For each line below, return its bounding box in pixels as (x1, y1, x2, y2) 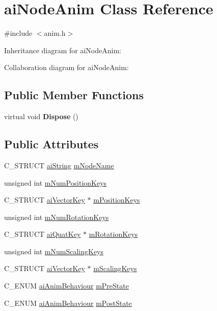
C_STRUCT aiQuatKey (4, 229, 81, 239)
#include (4, 28, 33, 38)
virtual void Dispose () (4, 111, 78, 122)
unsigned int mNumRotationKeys (4, 211, 109, 222)
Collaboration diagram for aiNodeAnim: (4, 62, 129, 73)
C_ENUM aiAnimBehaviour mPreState (4, 280, 129, 291)
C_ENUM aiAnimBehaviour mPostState (4, 297, 132, 308)
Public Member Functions (4, 87, 144, 103)
